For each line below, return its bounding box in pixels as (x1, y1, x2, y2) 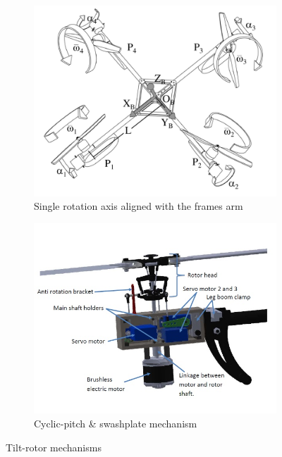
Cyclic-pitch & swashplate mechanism (34, 416, 197, 431)
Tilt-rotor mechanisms (6, 439, 102, 454)
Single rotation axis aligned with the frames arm (34, 199, 243, 213)
